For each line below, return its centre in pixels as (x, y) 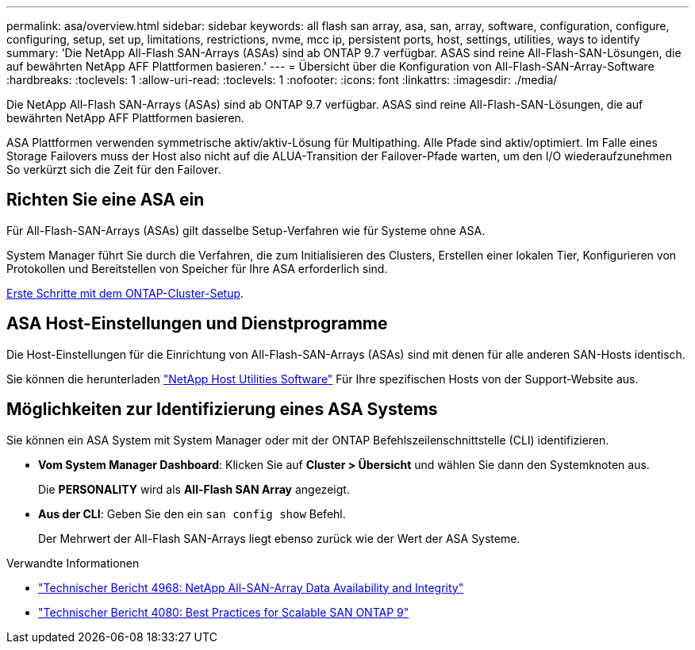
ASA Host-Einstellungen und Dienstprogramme (197, 324)
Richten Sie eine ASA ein (106, 200)
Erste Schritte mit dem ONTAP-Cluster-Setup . (125, 293)
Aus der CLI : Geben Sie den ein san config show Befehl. (192, 513)
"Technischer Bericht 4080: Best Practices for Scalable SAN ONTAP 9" (224, 612)
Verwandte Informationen (73, 563)
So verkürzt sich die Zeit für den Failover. (114, 169)
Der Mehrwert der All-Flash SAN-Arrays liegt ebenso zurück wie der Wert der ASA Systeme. (279, 538)
